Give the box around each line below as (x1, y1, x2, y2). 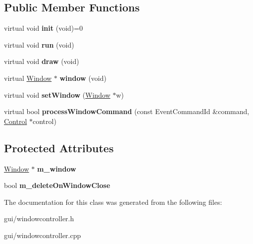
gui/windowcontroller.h (4, 213, 74, 224)
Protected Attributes (4, 140, 114, 155)
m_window (37, 163, 76, 174)
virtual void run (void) (4, 39, 74, 50)
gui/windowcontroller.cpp (4, 230, 81, 240)
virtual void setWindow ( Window (4, 89, 110, 100)
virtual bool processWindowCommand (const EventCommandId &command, (4, 106, 250, 117)
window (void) (59, 72, 106, 83)
